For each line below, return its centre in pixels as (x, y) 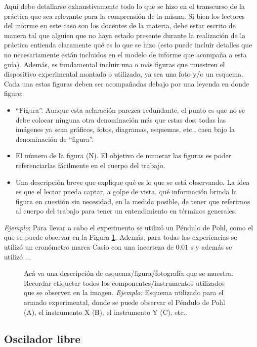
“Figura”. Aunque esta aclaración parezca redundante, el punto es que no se (130, 109)
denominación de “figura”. (55, 139)
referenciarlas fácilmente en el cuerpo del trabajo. (90, 165)
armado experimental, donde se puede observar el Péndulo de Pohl (125, 302)
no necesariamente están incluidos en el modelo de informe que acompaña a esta (126, 54)
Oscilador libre (42, 338)
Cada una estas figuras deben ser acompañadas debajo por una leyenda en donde (127, 83)
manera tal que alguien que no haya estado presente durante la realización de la (125, 35)
